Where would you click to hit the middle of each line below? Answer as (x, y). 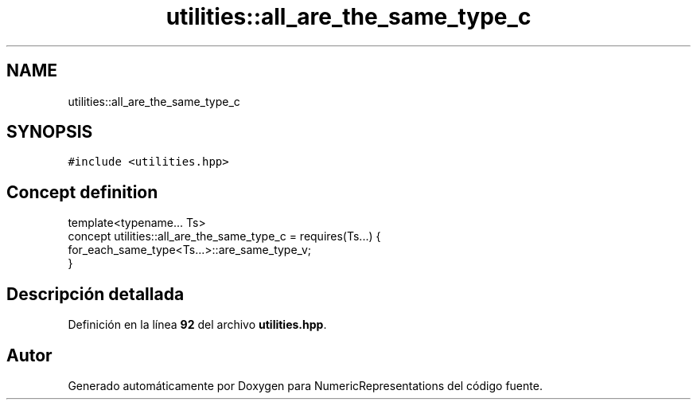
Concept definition (82, 192)
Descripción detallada (95, 294)
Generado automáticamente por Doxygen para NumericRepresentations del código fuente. (305, 385)
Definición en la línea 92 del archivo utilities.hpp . (197, 325)
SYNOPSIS (50, 132)
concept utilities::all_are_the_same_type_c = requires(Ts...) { (224, 236)
